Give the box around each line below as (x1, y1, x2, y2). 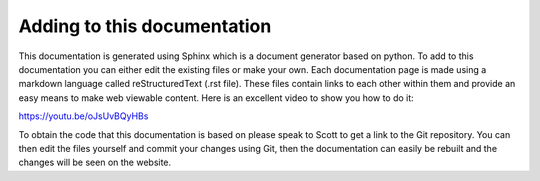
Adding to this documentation (18, 15, 272, 37)
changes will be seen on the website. (18, 156, 172, 169)
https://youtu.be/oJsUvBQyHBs (18, 110, 149, 122)
